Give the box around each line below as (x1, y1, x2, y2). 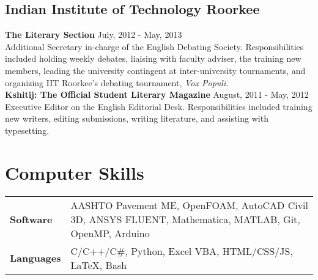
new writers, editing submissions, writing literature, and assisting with (5, 112, 268, 125)
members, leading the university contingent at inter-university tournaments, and (5, 64, 306, 76)
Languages (10, 251, 61, 265)
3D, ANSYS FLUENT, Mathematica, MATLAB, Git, (70, 212, 300, 226)
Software (10, 212, 53, 226)
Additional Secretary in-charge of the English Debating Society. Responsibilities (5, 40, 304, 53)
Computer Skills (5, 160, 144, 185)
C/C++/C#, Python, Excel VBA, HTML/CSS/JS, (70, 243, 293, 258)
